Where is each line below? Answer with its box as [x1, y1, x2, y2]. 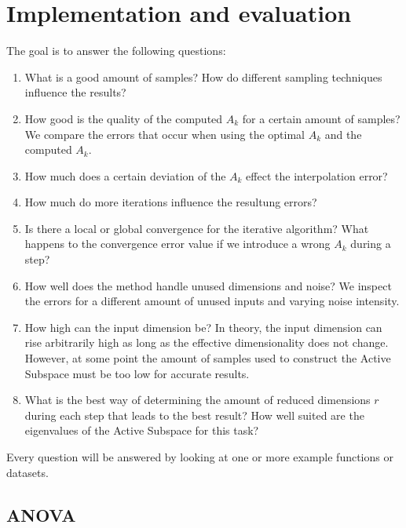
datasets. [6, 464, 49, 480]
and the [324, 126, 362, 142]
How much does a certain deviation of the [24, 167, 226, 184]
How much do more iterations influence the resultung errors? [24, 194, 317, 210]
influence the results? [24, 84, 126, 100]
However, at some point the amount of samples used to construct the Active [24, 350, 391, 366]
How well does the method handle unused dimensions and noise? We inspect [24, 277, 392, 293]
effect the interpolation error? [246, 167, 388, 184]
